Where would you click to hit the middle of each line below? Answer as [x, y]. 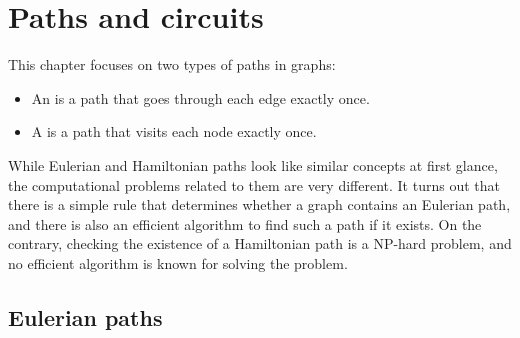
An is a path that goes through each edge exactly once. [200, 97]
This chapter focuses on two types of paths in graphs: [172, 64]
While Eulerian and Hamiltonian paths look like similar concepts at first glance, [253, 164]
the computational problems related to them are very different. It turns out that [254, 184]
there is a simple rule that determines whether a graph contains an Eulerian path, [259, 204]
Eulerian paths [85, 316]
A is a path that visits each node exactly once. [174, 131]
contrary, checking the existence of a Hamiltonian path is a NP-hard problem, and [260, 243]
